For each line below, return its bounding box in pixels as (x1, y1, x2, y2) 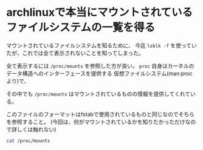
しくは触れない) (16, 125, 57, 133)
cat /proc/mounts (6, 137, 50, 144)
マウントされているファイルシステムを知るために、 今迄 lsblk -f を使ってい (6, 42, 198, 49)
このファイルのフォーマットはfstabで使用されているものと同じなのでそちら (6, 110, 194, 118)
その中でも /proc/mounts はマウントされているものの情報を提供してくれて (6, 90, 191, 97)
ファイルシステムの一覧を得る (6, 21, 156, 34)
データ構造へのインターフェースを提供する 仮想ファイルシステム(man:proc (6, 70, 193, 77)
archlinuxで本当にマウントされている (6, 5, 193, 19)
